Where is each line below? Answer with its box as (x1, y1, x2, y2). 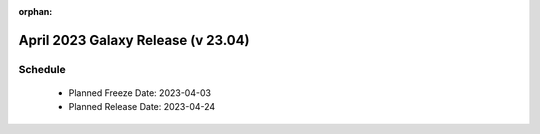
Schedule (18, 62, 66, 76)
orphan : (18, 6, 53, 17)
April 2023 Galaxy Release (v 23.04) (18, 31, 250, 49)
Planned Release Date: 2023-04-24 (68, 101, 216, 113)
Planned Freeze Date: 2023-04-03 (68, 86, 212, 99)
